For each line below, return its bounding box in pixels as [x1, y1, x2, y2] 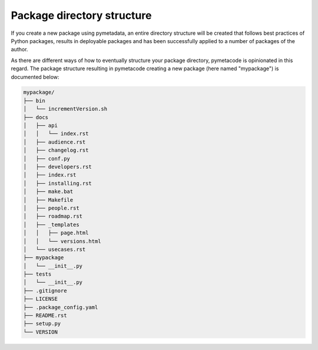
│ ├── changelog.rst [23, 147, 89, 153]
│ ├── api [23, 122, 58, 129]
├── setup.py [23, 320, 61, 327]
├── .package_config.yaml [23, 304, 98, 310]
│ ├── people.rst [23, 204, 79, 211]
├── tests [23, 271, 52, 277]
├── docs [23, 114, 49, 120]
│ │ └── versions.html [23, 238, 101, 244]
